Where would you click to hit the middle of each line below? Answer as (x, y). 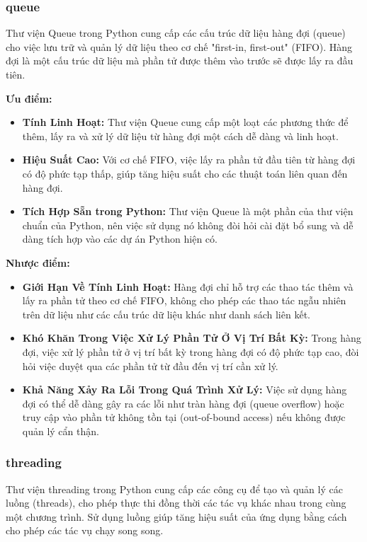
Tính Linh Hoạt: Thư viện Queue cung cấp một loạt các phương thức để (185, 122)
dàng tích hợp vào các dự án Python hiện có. (120, 239)
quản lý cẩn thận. (61, 431)
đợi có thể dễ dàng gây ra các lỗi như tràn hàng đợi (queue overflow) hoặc (183, 403)
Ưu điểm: (29, 98)
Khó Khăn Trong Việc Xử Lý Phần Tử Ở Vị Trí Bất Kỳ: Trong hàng (192, 338)
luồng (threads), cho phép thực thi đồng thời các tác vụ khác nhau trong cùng (176, 503)
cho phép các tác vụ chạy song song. (85, 530)
